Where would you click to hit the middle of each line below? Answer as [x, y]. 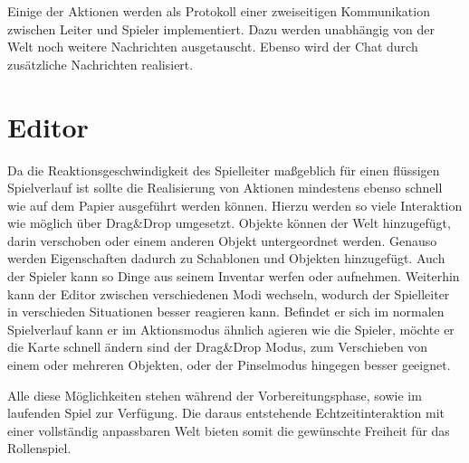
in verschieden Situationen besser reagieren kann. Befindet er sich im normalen [226, 312]
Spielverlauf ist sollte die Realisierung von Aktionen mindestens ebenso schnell [225, 188]
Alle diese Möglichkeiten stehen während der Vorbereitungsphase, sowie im [215, 395]
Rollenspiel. [39, 448]
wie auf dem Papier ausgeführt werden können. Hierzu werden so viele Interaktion [235, 205]
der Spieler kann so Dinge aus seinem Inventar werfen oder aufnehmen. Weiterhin [234, 276]
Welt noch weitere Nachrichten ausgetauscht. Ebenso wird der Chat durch [213, 47]
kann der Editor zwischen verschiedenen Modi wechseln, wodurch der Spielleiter [229, 293]
